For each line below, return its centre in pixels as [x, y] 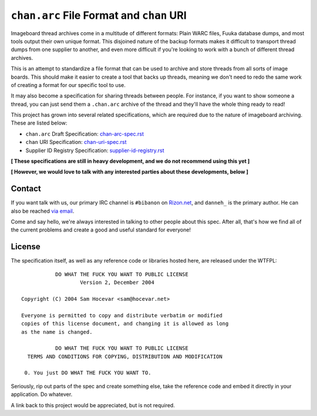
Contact [26, 189]
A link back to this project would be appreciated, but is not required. [93, 405]
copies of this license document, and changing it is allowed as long [125, 324]
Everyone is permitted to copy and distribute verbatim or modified [122, 315]
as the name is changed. [57, 332]
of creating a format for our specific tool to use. [68, 85]
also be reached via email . [43, 211]
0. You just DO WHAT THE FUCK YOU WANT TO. [88, 373]
